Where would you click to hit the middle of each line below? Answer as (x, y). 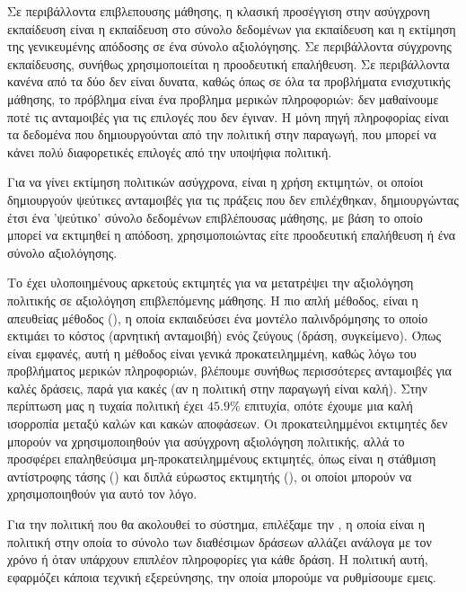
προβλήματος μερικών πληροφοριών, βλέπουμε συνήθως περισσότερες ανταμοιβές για (229, 371)
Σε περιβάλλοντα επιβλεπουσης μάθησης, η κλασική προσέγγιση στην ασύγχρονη (219, 11)
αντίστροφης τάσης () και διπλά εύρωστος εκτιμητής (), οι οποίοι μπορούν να (210, 476)
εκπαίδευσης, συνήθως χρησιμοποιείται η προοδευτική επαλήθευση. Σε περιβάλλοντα (229, 63)
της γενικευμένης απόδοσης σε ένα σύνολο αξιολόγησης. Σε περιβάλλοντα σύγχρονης (229, 46)
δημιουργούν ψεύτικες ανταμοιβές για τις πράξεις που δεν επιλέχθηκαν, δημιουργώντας (233, 199)
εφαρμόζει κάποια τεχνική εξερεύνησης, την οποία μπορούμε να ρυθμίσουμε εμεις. (222, 576)
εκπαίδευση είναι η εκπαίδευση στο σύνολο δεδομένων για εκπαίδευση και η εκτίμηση (232, 28)
